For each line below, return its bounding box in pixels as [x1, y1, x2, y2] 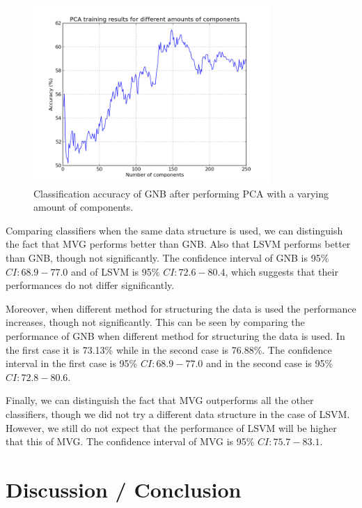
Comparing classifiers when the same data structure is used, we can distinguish [6, 223, 343, 237]
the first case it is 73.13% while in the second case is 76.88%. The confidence [6, 342, 332, 357]
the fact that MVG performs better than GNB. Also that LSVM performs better [6, 237, 351, 251]
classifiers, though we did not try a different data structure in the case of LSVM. [6, 407, 350, 421]
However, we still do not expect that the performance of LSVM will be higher [6, 420, 337, 435]
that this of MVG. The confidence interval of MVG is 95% [6, 434, 255, 449]
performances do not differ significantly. [6, 278, 175, 292]
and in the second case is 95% [205, 356, 333, 371]
